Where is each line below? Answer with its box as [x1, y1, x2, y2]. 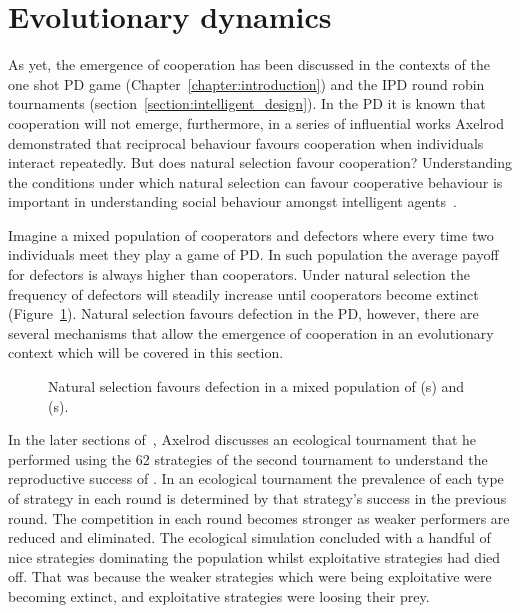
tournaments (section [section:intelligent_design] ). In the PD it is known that [8, 93, 486, 114]
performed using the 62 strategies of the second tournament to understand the [8, 448, 488, 469]
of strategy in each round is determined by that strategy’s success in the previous [8, 488, 507, 508]
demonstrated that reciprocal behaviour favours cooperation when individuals [8, 132, 484, 153]
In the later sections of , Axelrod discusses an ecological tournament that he [8, 429, 476, 450]
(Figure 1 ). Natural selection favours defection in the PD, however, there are [8, 303, 479, 324]
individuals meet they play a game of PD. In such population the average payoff [8, 244, 499, 265]
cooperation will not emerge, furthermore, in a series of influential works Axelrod [8, 112, 505, 133]
